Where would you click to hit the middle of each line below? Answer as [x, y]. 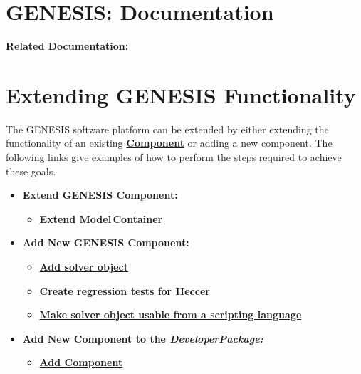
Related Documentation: [67, 46]
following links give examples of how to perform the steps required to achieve [174, 157]
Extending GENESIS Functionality [181, 94]
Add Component [81, 362]
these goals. [31, 171]
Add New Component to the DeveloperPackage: [143, 338]
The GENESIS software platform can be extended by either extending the [167, 129]
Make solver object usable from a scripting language [171, 315]
